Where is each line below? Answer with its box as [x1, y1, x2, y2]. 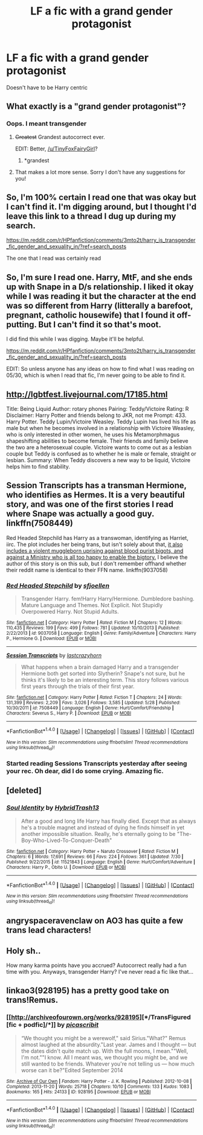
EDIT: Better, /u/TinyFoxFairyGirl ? [14, 145, 98, 152]
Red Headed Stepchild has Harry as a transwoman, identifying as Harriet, [6, 534, 188, 541]
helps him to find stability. [6, 463, 71, 471]
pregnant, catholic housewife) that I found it [6, 310, 175, 320]
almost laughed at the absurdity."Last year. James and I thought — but [21, 1041, 196, 1048]
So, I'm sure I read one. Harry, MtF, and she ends [6, 272, 193, 282]
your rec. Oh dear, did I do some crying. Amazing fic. [6, 767, 164, 776]
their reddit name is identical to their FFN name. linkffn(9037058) [6, 566, 168, 573]
